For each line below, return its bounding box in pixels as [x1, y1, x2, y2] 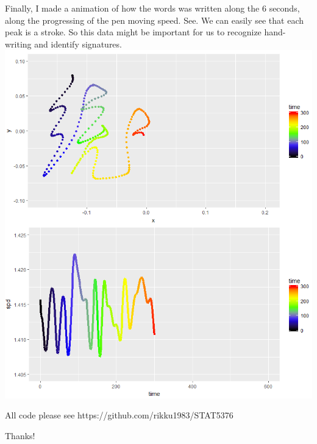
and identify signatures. [34, 37, 122, 50]
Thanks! [5, 429, 35, 442]
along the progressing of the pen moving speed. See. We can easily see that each [5, 13, 304, 26]
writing [5, 37, 32, 50]
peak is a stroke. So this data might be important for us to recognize [5, 26, 262, 38]
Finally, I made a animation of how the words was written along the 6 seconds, [5, 2, 300, 14]
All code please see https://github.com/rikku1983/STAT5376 [5, 409, 233, 421]
